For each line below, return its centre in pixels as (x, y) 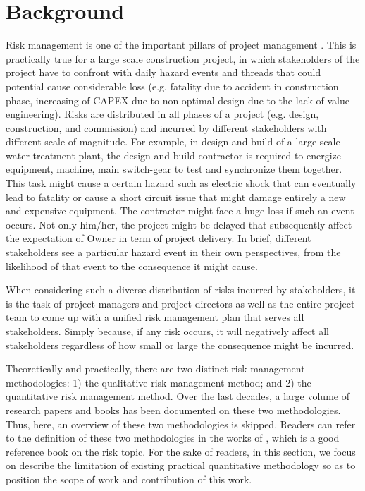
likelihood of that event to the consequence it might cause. (132, 266)
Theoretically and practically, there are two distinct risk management (155, 369)
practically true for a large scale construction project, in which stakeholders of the (183, 58)
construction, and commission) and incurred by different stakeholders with (166, 127)
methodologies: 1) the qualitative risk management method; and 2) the (159, 382)
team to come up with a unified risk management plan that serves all (155, 317)
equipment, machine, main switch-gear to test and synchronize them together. (174, 169)
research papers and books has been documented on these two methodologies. (173, 410)
